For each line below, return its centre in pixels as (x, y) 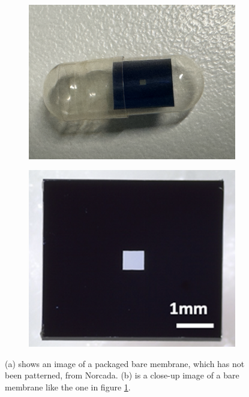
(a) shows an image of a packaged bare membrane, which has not (125, 363)
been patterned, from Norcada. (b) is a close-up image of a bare (122, 375)
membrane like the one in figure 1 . (68, 387)
